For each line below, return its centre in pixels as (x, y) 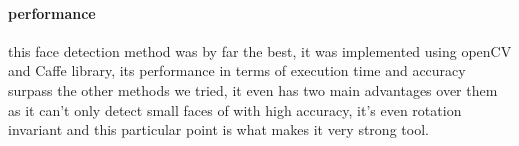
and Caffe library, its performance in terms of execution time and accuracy (237, 70)
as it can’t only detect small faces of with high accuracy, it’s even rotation (235, 109)
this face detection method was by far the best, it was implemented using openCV (260, 50)
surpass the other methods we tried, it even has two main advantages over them (253, 89)
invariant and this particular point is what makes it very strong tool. (218, 129)
